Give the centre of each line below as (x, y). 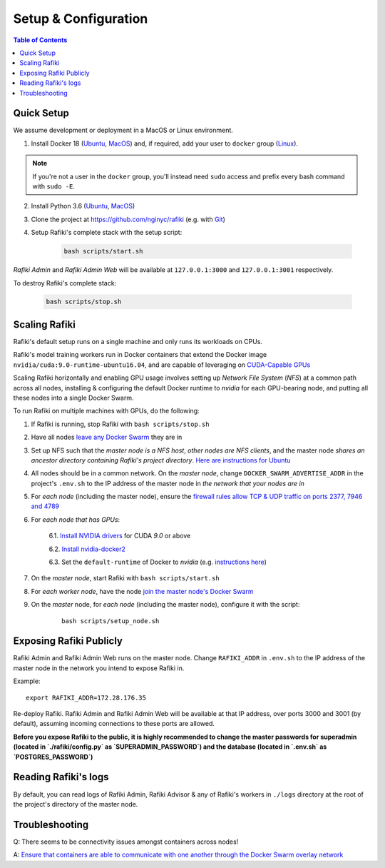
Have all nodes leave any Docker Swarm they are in (107, 437)
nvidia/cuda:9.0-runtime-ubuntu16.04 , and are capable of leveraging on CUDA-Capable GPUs (162, 365)
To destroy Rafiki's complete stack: (65, 283)
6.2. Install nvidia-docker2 (87, 549)
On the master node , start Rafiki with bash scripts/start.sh (125, 578)
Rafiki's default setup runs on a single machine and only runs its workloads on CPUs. (138, 341)
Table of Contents (40, 40)
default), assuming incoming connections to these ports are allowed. (114, 724)
